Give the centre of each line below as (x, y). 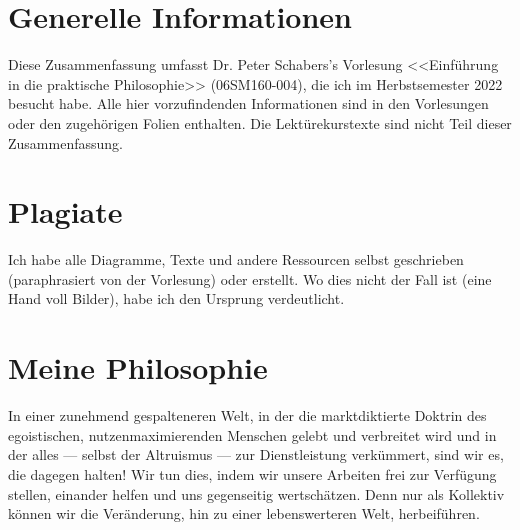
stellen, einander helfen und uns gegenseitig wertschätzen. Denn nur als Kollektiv (256, 493)
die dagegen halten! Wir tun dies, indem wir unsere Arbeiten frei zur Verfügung (252, 473)
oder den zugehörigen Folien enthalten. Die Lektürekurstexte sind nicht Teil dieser (260, 122)
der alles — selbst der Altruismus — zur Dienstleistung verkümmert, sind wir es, (256, 454)
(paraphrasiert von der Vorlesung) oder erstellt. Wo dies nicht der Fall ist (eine (250, 278)
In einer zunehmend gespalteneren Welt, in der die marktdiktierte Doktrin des (247, 415)
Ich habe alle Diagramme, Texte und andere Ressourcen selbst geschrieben (236, 259)
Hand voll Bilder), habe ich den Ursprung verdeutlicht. (176, 298)
